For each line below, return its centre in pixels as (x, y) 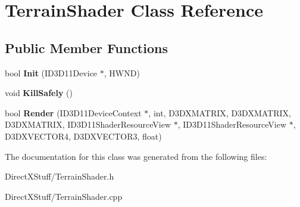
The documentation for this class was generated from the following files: (136, 156)
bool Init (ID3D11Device (51, 72)
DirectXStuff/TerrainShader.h (60, 176)
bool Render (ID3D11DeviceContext (73, 112)
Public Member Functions (86, 47)
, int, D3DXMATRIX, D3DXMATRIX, (220, 112)
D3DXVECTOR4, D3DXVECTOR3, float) (83, 136)
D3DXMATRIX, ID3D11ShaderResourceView (88, 124)
